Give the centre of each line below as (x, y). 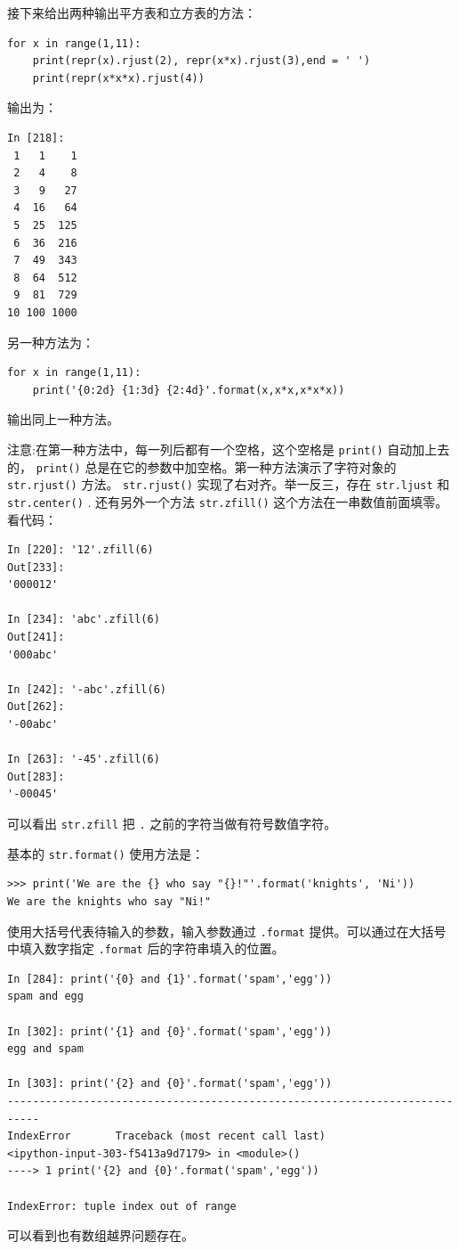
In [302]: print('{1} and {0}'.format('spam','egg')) (170, 1031)
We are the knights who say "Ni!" (109, 901)
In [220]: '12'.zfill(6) (81, 550)
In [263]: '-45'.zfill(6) (84, 760)
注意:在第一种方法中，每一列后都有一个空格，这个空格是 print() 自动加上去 (229, 449)
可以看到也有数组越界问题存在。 (101, 1235)
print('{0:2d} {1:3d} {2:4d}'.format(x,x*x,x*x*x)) (189, 390)
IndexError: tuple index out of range (122, 1206)
